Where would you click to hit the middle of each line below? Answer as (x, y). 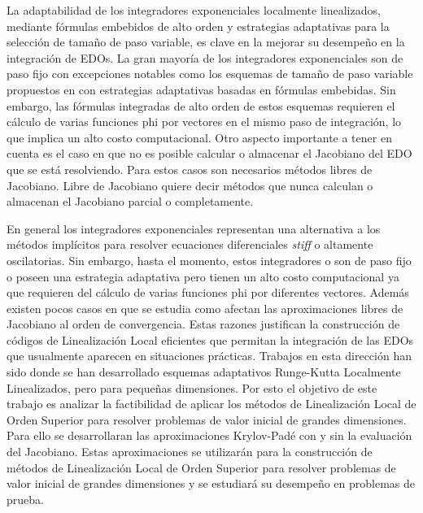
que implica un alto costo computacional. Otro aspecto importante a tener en (199, 137)
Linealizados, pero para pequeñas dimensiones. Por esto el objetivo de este (192, 387)
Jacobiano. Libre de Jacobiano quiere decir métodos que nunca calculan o (190, 185)
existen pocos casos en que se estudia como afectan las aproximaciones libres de (205, 308)
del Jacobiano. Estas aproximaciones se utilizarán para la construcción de (190, 452)
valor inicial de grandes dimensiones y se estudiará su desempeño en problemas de (211, 483)
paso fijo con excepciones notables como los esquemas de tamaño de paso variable (210, 74)
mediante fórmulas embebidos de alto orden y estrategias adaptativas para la (198, 26)
